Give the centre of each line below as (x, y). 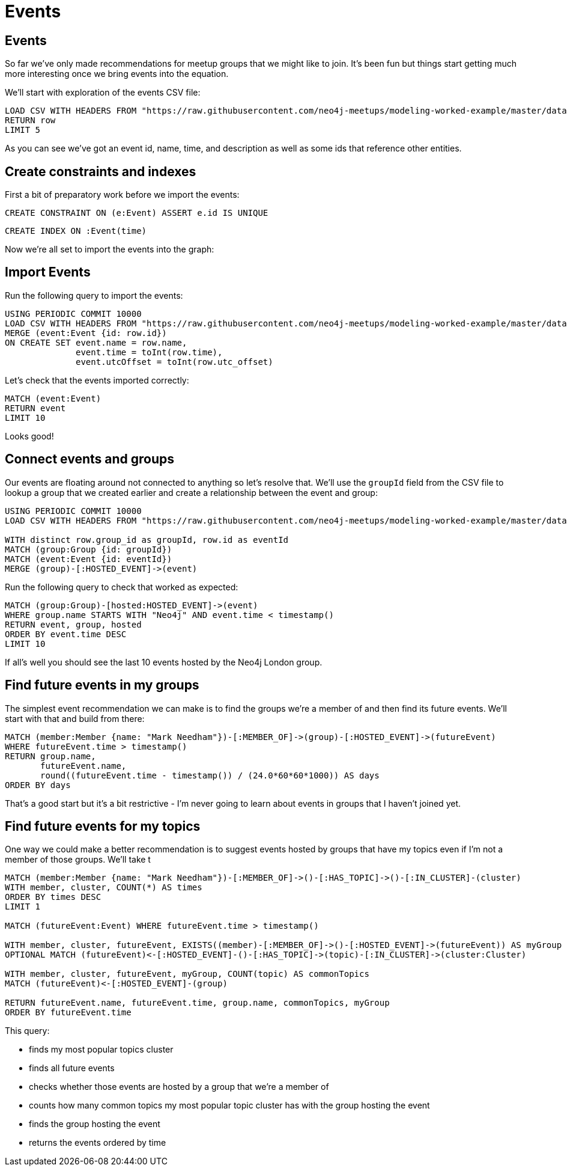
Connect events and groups (90, 459)
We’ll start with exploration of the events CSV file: (103, 93)
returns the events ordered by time (98, 1143)
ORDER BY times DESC (53, 897)
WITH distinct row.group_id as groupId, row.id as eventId (147, 540)
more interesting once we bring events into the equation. (117, 74)
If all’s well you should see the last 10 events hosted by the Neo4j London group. (164, 662)
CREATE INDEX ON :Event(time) (76, 231)
